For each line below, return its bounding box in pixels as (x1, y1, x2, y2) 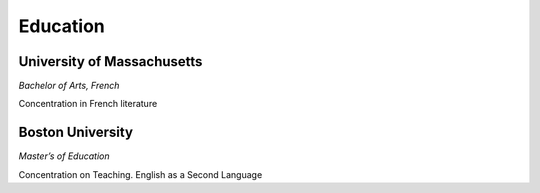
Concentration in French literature (18, 98, 158, 110)
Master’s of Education (18, 150, 110, 162)
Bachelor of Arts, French (18, 80, 120, 92)
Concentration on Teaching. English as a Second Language (18, 168, 263, 180)
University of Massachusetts (18, 53, 203, 70)
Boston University (18, 124, 134, 141)
